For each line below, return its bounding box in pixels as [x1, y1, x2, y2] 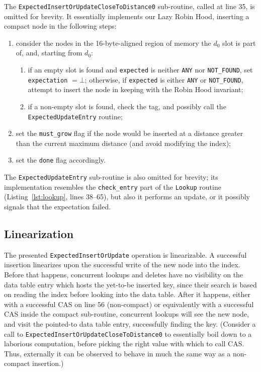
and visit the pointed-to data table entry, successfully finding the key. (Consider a [4, 319, 256, 329]
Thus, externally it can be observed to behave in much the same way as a [4, 348, 231, 358]
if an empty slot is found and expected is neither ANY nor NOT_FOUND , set [28, 64, 253, 75]
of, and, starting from [16, 47, 82, 58]
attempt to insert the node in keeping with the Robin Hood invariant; [28, 84, 243, 95]
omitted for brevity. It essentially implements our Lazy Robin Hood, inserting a [4, 11, 249, 21]
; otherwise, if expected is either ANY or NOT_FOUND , [84, 74, 243, 85]
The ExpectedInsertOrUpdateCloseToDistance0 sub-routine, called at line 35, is [4, 1, 255, 11]
